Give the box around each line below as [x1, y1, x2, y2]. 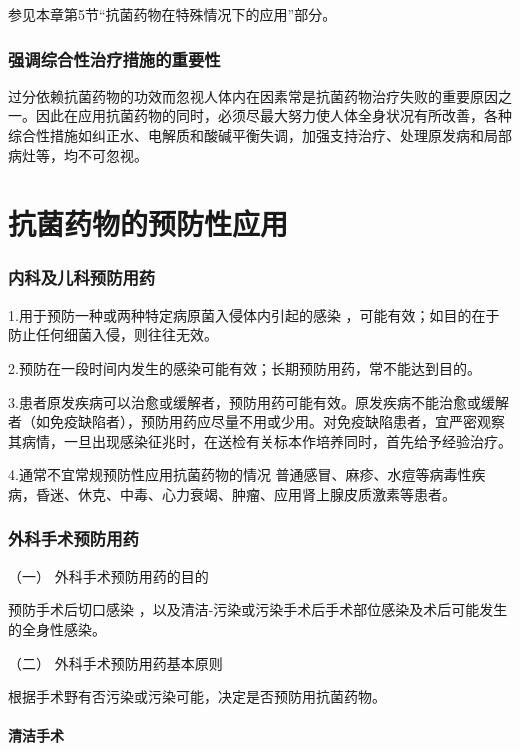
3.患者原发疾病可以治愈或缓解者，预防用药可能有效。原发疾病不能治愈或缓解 [8, 391, 509, 412]
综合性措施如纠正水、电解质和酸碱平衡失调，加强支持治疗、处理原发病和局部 [8, 125, 512, 145]
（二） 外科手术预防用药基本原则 [8, 652, 223, 673]
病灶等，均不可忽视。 [8, 144, 148, 165]
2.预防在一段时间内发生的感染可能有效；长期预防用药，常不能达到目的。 [8, 357, 481, 378]
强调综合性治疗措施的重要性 [8, 46, 221, 71]
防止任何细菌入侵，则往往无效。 [8, 324, 218, 345]
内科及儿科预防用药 [8, 265, 156, 290]
